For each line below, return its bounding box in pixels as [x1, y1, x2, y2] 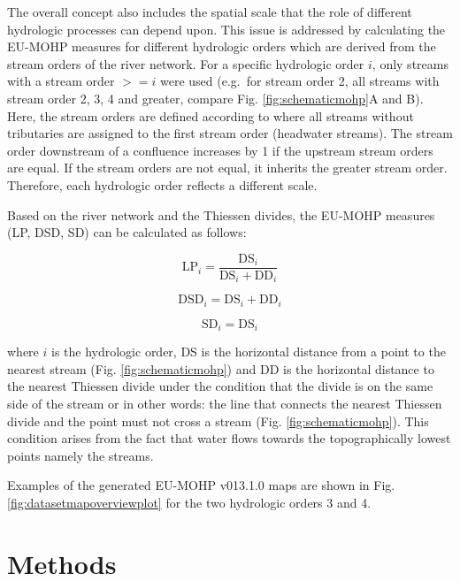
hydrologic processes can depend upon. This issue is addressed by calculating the [7, 19, 446, 38]
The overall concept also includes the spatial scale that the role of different [7, 3, 412, 20]
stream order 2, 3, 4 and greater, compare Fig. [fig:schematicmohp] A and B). [7, 88, 424, 107]
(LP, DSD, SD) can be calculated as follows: [7, 223, 247, 241]
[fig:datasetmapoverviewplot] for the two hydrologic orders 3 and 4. [7, 493, 372, 511]
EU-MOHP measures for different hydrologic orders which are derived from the [7, 37, 436, 56]
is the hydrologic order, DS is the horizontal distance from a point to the [50, 342, 446, 361]
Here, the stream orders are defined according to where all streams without [7, 106, 414, 125]
